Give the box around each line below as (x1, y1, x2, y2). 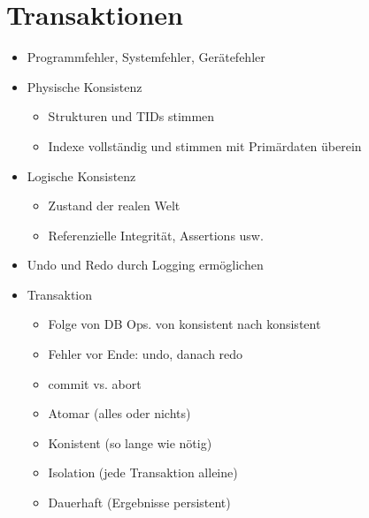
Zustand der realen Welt (48, 196, 181, 215)
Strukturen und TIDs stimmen (48, 107, 215, 126)
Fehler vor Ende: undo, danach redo (48, 345, 243, 363)
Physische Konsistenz (27, 77, 142, 95)
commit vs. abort (48, 374, 142, 392)
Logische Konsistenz (27, 166, 136, 185)
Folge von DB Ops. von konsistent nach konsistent (48, 315, 321, 333)
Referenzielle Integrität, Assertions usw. (48, 225, 264, 244)
